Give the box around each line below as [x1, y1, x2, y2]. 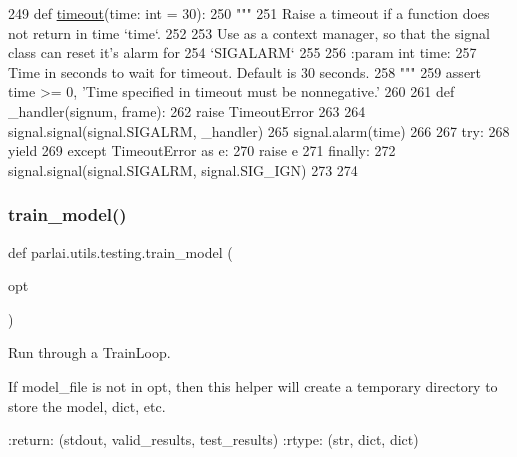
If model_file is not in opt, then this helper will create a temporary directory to [8, 375, 498, 396]
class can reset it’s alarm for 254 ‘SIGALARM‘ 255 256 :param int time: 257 [8, 42, 477, 63]
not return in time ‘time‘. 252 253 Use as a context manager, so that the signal [8, 22, 490, 43]
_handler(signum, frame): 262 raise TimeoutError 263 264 [8, 100, 366, 121]
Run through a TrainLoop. [8, 342, 171, 363]
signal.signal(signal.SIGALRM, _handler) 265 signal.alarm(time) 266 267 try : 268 [8, 120, 510, 141]
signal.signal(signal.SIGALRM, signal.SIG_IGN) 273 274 [8, 159, 358, 180]
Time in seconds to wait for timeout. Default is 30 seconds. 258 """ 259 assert [8, 61, 482, 82]
